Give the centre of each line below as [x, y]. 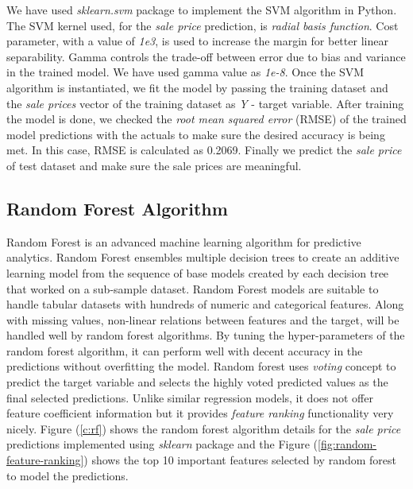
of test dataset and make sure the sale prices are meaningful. [154, 165]
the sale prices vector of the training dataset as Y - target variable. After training [205, 103]
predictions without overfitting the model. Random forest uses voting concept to [201, 366]
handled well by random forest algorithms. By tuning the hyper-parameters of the [206, 335]
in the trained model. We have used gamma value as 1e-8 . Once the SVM [185, 72]
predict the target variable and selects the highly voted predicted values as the [197, 382]
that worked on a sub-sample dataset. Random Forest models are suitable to [193, 288]
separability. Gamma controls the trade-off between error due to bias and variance [206, 56]
